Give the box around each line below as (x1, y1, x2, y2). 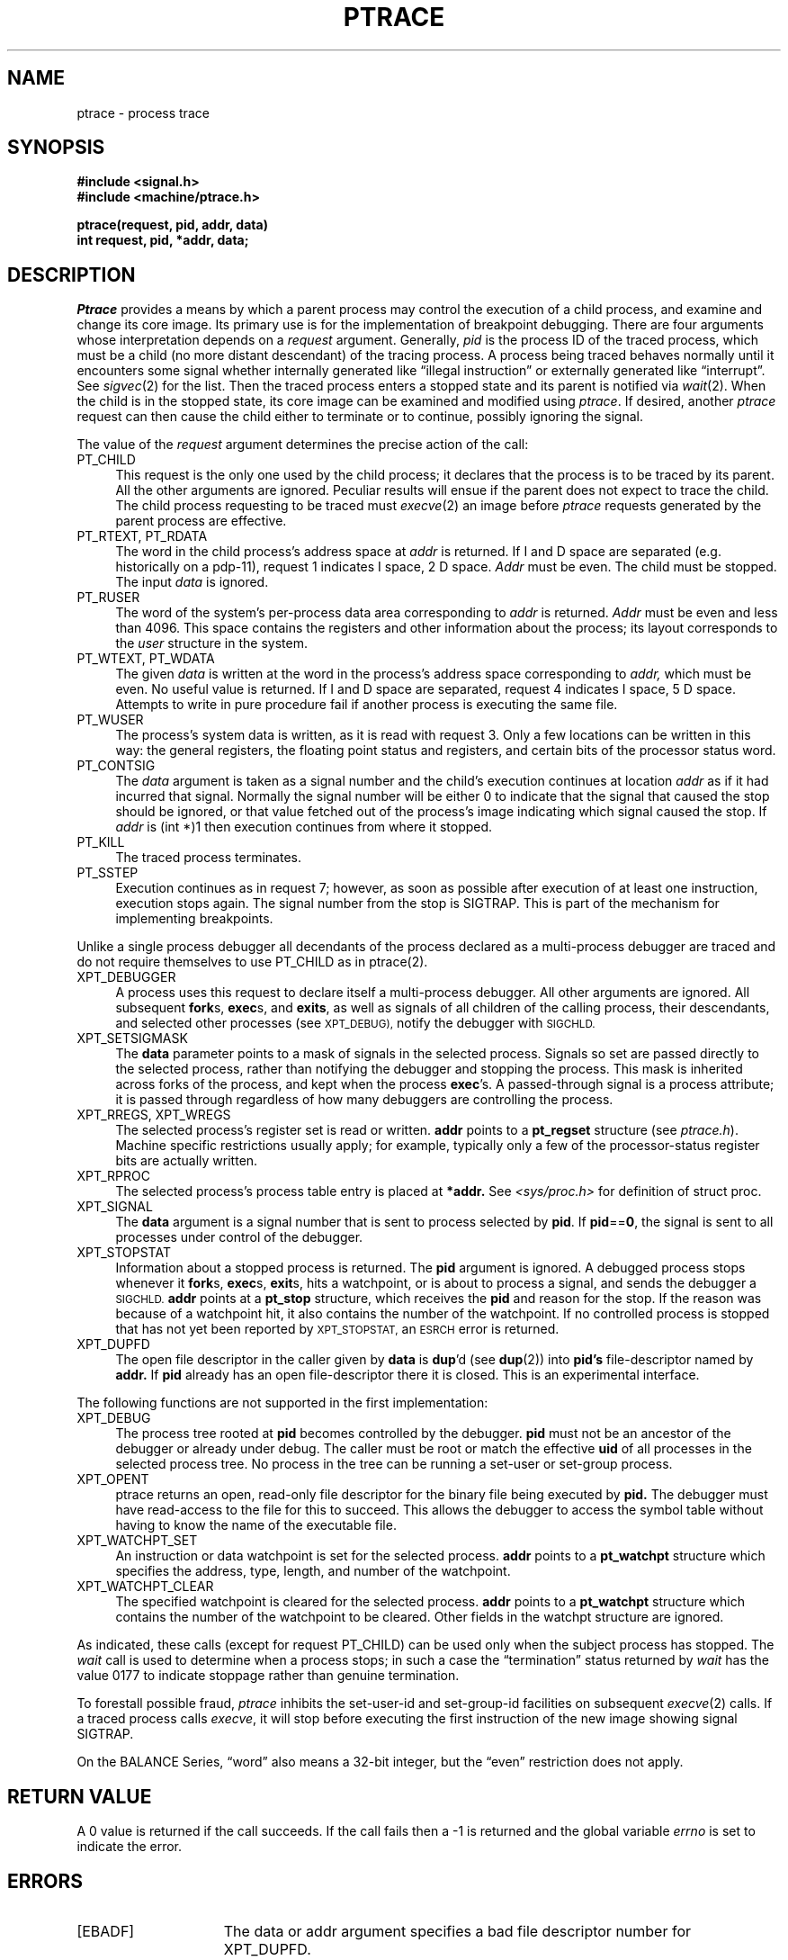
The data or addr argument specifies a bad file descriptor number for (223, 1921, 692, 1940)
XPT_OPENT (76, 1471, 149, 1488)
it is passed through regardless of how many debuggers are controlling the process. (115, 1092, 613, 1108)
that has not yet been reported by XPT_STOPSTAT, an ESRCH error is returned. (115, 1321, 560, 1337)
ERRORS (7, 1869, 84, 1893)
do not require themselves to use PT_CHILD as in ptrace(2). (76, 954, 428, 970)
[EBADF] (76, 1921, 135, 1940)
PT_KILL (76, 834, 125, 850)
